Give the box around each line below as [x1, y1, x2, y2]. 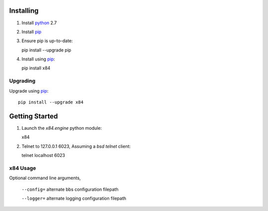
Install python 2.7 [21, 20, 57, 26]
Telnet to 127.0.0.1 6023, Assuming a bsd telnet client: [21, 143, 131, 149]
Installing [9, 6, 39, 15]
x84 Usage [9, 164, 36, 171]
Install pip [21, 29, 42, 35]
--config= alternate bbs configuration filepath [21, 186, 119, 192]
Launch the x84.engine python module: [21, 125, 102, 131]
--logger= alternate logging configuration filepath [21, 196, 127, 201]
